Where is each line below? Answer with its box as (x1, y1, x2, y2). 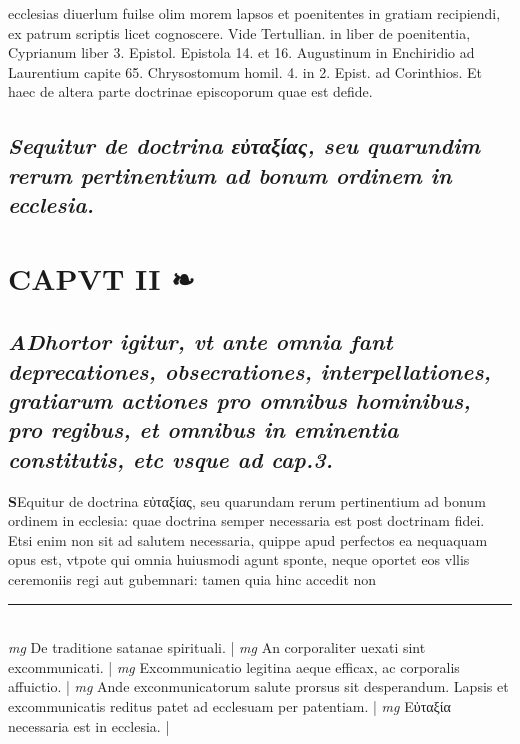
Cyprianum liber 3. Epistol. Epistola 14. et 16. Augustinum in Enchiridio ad (8, 42, 475, 63)
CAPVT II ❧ (8, 257, 195, 298)
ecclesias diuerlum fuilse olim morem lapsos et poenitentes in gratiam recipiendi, (8, 3, 501, 23)
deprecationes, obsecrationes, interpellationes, (8, 355, 492, 386)
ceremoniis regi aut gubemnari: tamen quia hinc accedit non (8, 569, 377, 590)
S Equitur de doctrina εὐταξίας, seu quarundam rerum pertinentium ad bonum (8, 490, 486, 511)
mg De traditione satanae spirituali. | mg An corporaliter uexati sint (8, 637, 426, 658)
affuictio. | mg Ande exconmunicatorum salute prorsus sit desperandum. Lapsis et (8, 676, 509, 697)
